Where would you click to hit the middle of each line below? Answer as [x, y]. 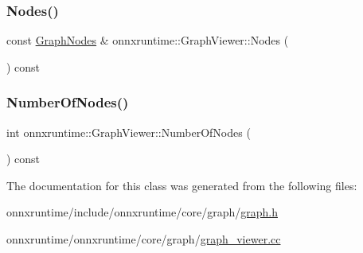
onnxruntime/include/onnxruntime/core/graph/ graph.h [142, 212]
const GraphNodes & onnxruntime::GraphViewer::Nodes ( [148, 40]
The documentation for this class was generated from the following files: [182, 185]
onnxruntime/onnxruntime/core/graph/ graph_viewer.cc [144, 239]
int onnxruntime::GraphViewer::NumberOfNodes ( [129, 132]
